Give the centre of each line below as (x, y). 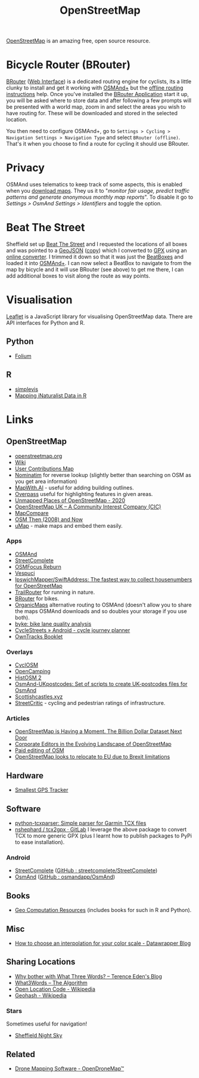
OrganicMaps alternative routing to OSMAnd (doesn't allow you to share (103, 605)
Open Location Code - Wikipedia (55, 989)
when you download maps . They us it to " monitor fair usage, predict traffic (98, 191)
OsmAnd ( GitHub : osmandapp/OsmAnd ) (65, 877)
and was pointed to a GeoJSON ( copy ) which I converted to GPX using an (97, 250)
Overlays (20, 652)
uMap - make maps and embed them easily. (69, 525)
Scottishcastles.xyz (39, 697)
